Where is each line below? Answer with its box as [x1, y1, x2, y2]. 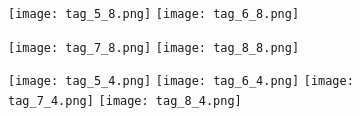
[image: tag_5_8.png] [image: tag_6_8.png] [8, 7, 300, 21]
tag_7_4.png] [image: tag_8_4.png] [8, 93, 242, 108]
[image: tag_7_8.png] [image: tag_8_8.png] [8, 40, 300, 55]
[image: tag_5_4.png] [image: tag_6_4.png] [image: [8, 74, 354, 89]
